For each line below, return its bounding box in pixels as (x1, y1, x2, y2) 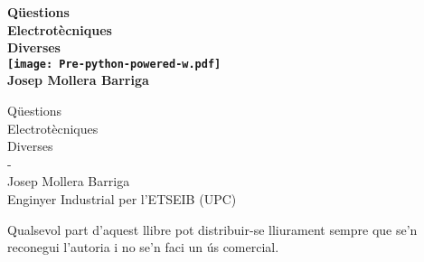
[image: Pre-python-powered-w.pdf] (7, 57, 221, 70)
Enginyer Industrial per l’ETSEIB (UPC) (7, 190, 237, 208)
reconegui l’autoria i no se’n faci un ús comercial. (7, 238, 279, 257)
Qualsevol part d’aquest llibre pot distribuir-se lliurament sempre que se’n (7, 220, 418, 239)
